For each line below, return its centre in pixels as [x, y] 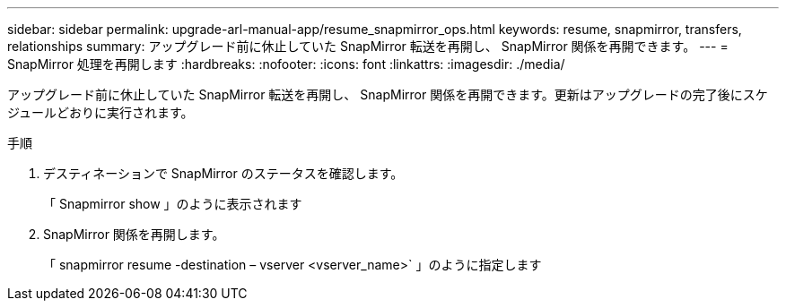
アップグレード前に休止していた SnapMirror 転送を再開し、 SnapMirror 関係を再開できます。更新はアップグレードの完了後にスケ [388, 94]
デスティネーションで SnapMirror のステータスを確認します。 [223, 173]
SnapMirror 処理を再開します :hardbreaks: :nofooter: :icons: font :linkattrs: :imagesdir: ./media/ [286, 64]
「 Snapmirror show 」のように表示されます [173, 204]
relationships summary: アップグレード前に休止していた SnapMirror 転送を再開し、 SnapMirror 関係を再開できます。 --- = [368, 46]
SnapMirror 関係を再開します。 [134, 234]
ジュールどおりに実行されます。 [100, 112]
